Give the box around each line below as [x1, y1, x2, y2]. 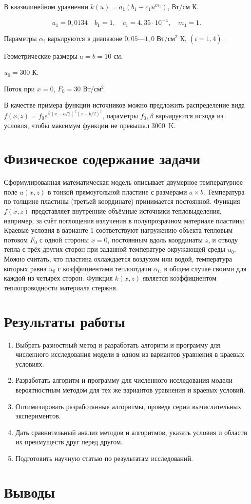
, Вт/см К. [167, 1, 199, 11]
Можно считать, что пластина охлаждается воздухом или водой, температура [4, 254, 232, 264]
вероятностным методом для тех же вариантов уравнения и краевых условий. [15, 384, 246, 394]
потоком [4, 234, 28, 244]
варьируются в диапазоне [47, 33, 122, 43]
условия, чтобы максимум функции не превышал [4, 120, 150, 130]
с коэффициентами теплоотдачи [58, 263, 152, 273]
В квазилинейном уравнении [4, 1, 88, 11]
